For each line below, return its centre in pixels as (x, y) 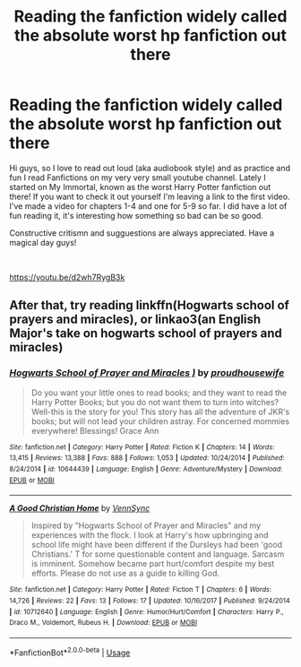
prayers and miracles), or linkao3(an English (135, 320)
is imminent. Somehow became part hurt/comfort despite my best (153, 564)
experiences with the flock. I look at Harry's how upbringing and (150, 535)
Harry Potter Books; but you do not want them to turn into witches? (155, 402)
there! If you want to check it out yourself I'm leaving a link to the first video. (150, 196)
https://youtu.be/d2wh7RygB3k (67, 277)
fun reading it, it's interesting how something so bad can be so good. (137, 215)
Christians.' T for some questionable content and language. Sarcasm (158, 554)
